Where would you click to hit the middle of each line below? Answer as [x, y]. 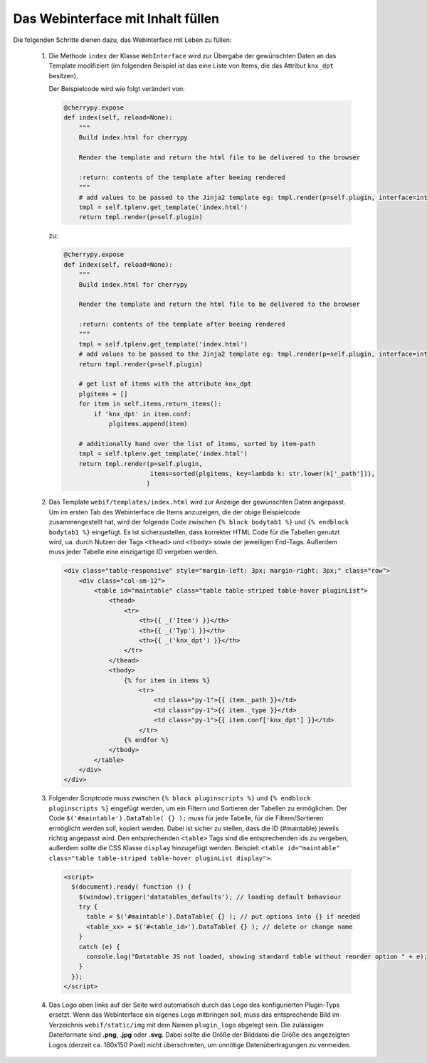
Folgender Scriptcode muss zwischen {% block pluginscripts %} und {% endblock [180, 798]
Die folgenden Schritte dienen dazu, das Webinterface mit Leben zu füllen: [122, 40]
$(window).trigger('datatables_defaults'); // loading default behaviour [210, 897]
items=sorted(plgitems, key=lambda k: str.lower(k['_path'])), [263, 474]
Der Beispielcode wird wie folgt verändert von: [117, 89]
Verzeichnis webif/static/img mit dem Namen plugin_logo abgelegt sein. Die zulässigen [186, 1025]
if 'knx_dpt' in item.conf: [143, 414]
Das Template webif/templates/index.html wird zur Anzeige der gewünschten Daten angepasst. [197, 502]
